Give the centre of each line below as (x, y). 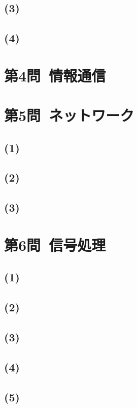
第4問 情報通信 (55, 75)
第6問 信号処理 (55, 244)
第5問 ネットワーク (69, 115)
